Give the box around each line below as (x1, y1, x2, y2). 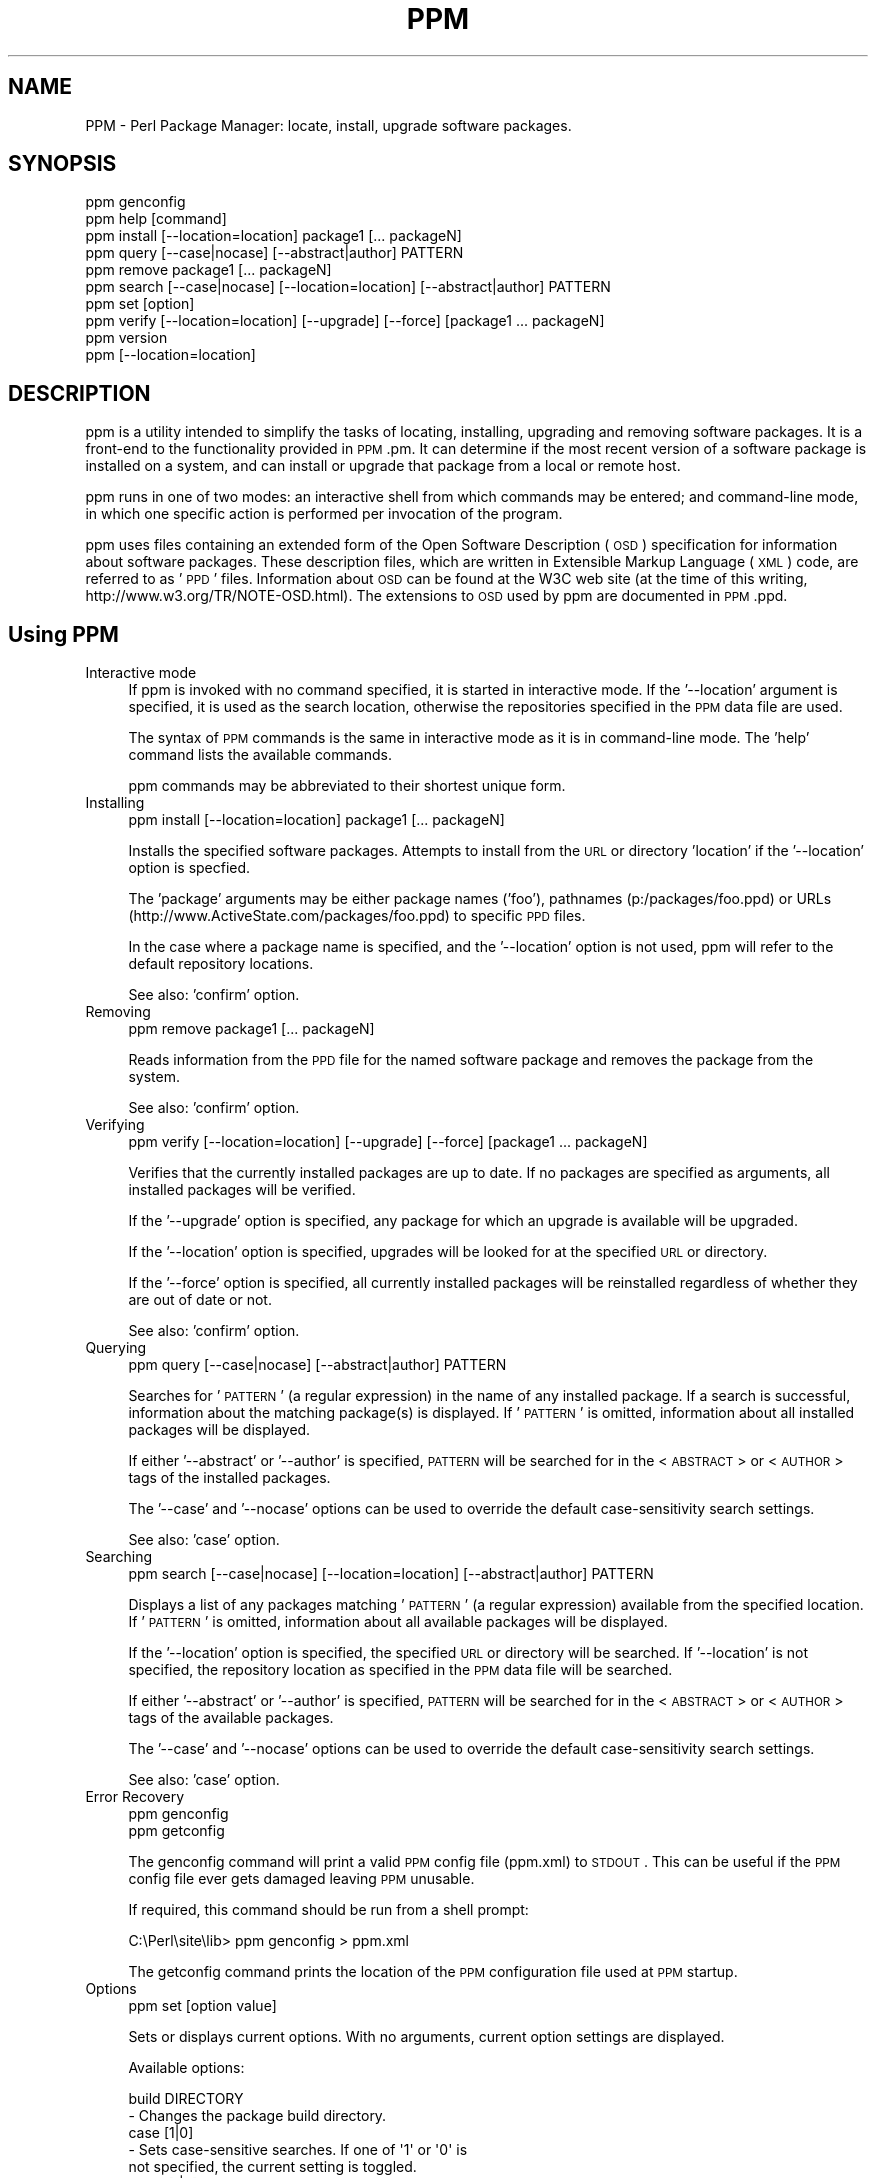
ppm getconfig (128, 1822, 225, 1840)
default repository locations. (128, 955, 314, 973)
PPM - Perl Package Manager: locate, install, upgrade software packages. (85, 116, 572, 134)
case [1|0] (128, 2124, 194, 2142)
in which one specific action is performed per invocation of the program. (85, 505, 563, 523)
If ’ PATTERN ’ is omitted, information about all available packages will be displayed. (128, 1613, 668, 1631)
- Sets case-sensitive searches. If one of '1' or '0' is (128, 2141, 468, 2159)
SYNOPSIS (8, 151, 117, 177)
